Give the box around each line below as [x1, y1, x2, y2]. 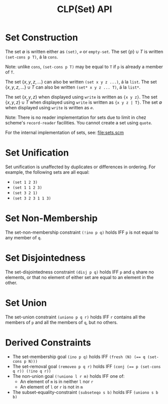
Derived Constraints [5, 336, 92, 348]
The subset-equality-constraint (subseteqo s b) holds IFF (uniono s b [12, 389, 158, 395]
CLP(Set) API [57, 4, 112, 15]
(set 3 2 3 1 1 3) [12, 195, 51, 201]
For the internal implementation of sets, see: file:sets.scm [5, 129, 124, 136]
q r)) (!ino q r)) [12, 369, 51, 374]
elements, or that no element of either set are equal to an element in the [5, 274, 154, 280]
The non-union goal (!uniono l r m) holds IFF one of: [12, 373, 125, 379]
